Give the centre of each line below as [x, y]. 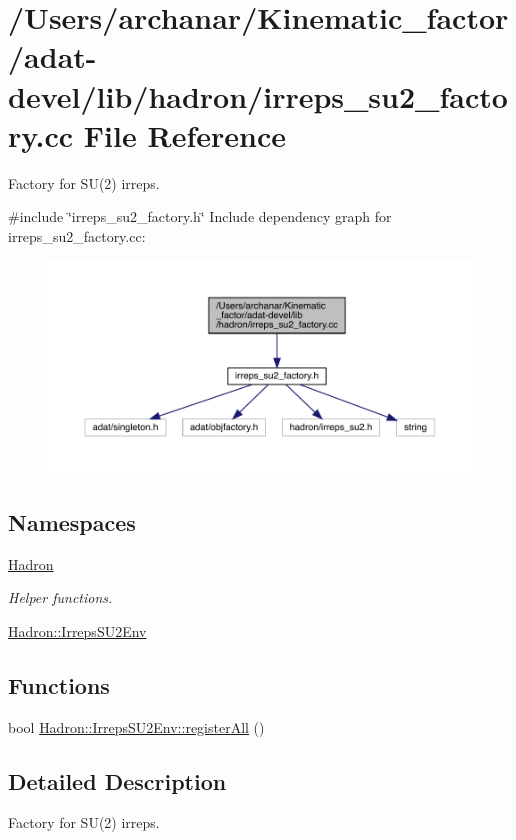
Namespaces [72, 521]
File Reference [184, 134]
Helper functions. [60, 597]
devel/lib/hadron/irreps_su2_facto [258, 95]
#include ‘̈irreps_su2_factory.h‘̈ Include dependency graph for [200, 216]
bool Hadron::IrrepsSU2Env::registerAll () [136, 726]
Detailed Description [117, 780]
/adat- [52, 56]
